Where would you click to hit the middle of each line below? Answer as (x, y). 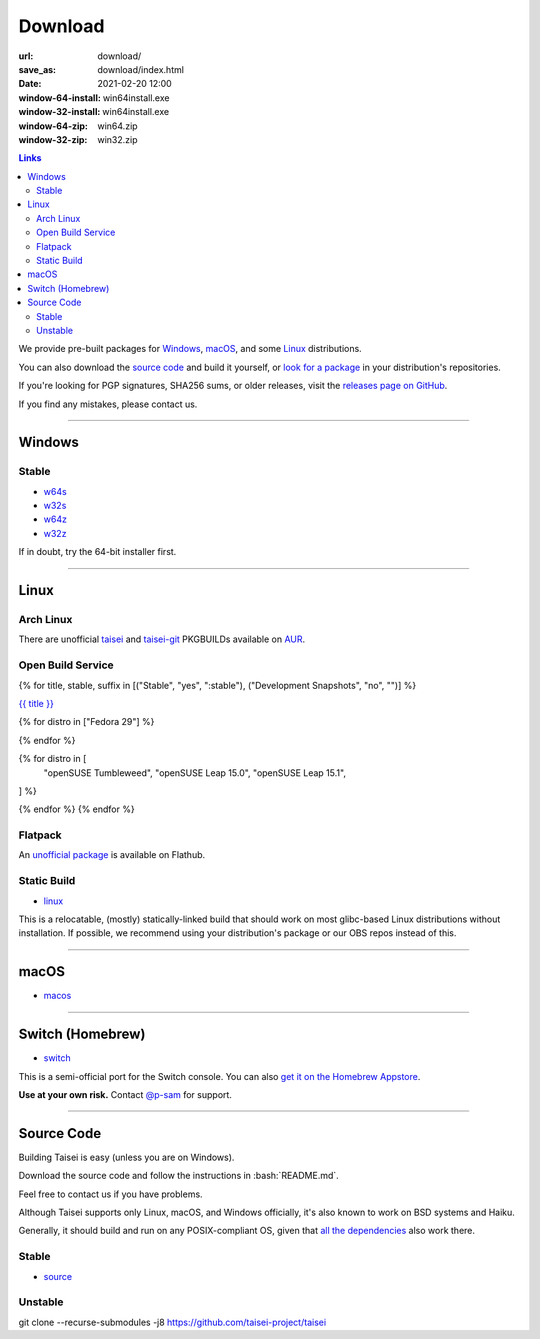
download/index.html (141, 69)
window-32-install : (59, 112)
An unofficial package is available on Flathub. (112, 855)
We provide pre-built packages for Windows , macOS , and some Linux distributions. (190, 349)
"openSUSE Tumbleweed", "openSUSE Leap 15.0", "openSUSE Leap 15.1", (195, 772)
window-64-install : (60, 97)
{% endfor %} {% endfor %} (76, 809)
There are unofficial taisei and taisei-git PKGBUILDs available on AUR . (162, 639)
